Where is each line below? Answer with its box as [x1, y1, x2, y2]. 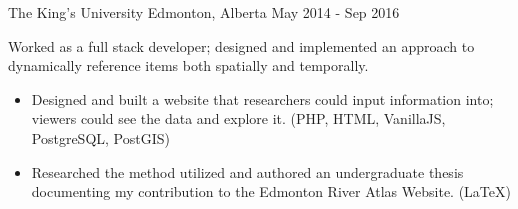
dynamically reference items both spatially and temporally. [8, 55, 369, 76]
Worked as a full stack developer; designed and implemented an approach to [8, 35, 475, 56]
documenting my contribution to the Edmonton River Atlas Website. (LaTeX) [31, 181, 511, 202]
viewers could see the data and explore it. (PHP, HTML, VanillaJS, [31, 108, 446, 129]
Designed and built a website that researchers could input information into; [31, 88, 494, 109]
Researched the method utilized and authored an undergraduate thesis [31, 161, 464, 182]
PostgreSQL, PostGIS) [31, 127, 170, 148]
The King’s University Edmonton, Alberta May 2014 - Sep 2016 [8, 2, 400, 22]
